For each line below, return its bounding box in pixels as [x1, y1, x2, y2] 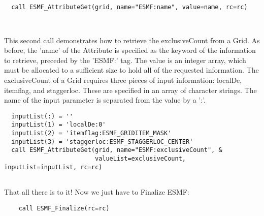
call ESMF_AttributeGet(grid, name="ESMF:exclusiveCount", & [11, 146, 222, 154]
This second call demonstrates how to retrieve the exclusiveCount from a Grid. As [4, 35, 260, 45]
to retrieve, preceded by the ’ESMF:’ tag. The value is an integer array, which [4, 54, 246, 65]
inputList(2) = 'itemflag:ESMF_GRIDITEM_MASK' [11, 130, 172, 137]
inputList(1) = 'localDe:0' [11, 121, 106, 129]
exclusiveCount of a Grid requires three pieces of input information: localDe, [4, 75, 242, 85]
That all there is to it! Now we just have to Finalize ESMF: [4, 187, 189, 197]
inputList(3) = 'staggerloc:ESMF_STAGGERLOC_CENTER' [11, 138, 193, 145]
